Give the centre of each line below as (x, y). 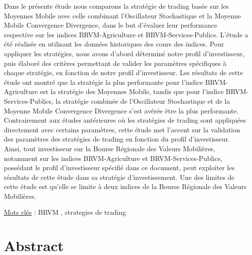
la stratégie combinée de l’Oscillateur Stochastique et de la (143, 101)
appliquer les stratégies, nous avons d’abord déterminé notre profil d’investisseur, (124, 53)
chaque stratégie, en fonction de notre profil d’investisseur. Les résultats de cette (124, 72)
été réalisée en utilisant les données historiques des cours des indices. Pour (114, 44)
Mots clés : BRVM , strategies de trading (65, 212)
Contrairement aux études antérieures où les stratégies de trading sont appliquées (125, 120)
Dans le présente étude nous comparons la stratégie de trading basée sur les (116, 6)
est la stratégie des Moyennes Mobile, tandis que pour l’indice (132, 91)
